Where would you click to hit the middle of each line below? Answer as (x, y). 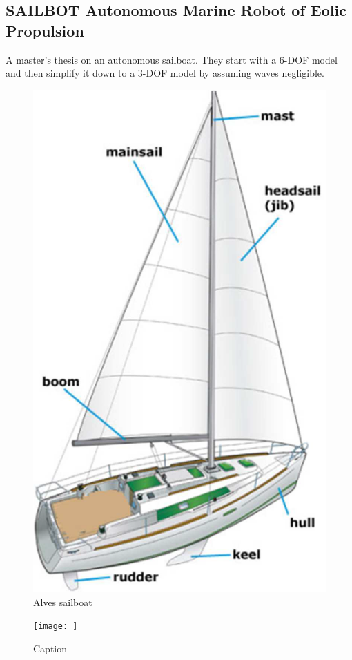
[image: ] (56, 626)
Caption (50, 648)
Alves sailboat (63, 602)
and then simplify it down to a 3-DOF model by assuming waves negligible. (165, 73)
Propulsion (45, 30)
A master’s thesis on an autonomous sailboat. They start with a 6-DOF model (172, 59)
